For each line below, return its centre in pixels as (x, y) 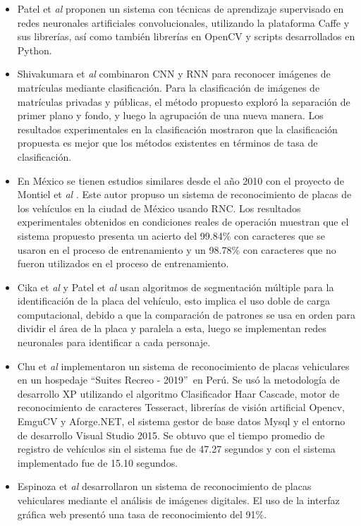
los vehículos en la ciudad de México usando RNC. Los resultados (159, 208)
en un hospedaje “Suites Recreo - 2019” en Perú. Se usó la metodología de (178, 380)
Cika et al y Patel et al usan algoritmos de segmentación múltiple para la (176, 287)
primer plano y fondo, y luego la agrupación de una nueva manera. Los (170, 115)
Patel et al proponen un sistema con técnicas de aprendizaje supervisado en (180, 8)
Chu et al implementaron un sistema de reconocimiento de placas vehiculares (183, 366)
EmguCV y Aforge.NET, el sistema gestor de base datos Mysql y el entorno (181, 421)
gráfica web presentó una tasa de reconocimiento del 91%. (142, 514)
